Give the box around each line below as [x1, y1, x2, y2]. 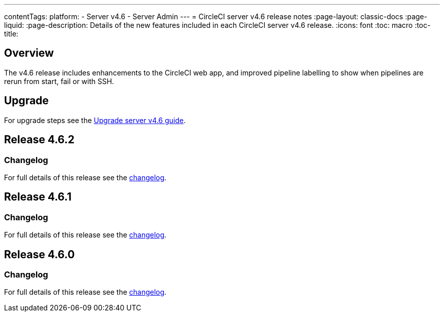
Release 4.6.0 [4, 248, 75, 261]
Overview [4, 47, 54, 60]
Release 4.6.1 [4, 190, 71, 204]
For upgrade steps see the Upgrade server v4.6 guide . [4, 115, 186, 125]
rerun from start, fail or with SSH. [4, 76, 114, 86]
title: [4, 29, 19, 38]
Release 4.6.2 [4, 133, 75, 146]
